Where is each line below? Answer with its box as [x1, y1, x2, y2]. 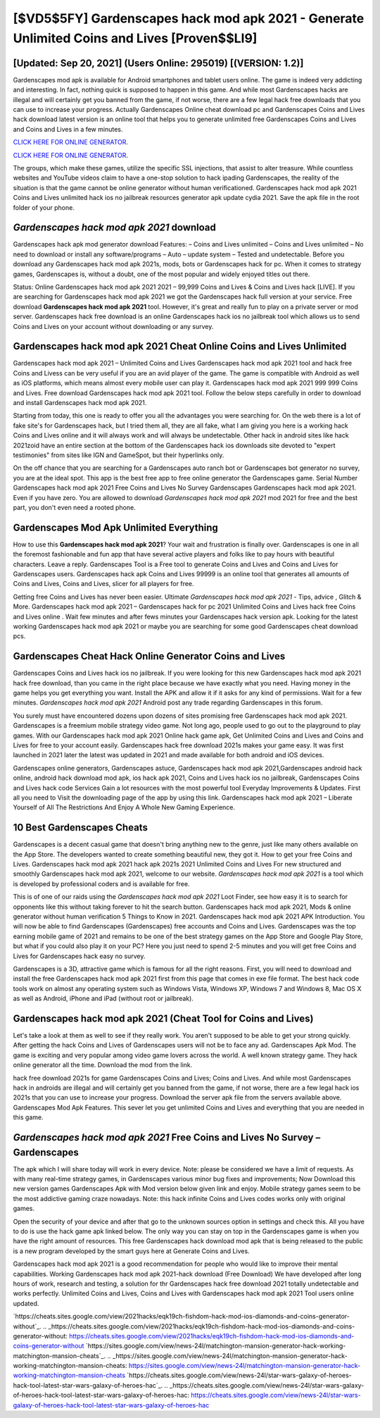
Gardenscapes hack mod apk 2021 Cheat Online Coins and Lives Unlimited [13, 340, 347, 352]
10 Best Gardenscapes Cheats [13, 821, 148, 834]
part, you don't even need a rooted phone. [13, 503, 137, 511]
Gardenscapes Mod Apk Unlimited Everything [13, 521, 218, 533]
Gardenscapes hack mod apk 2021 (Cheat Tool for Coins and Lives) [13, 1012, 314, 1024]
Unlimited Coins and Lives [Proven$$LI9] [13, 30, 258, 46]
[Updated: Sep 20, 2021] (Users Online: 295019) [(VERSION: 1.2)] [13, 57, 304, 69]
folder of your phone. [13, 203, 75, 211]
